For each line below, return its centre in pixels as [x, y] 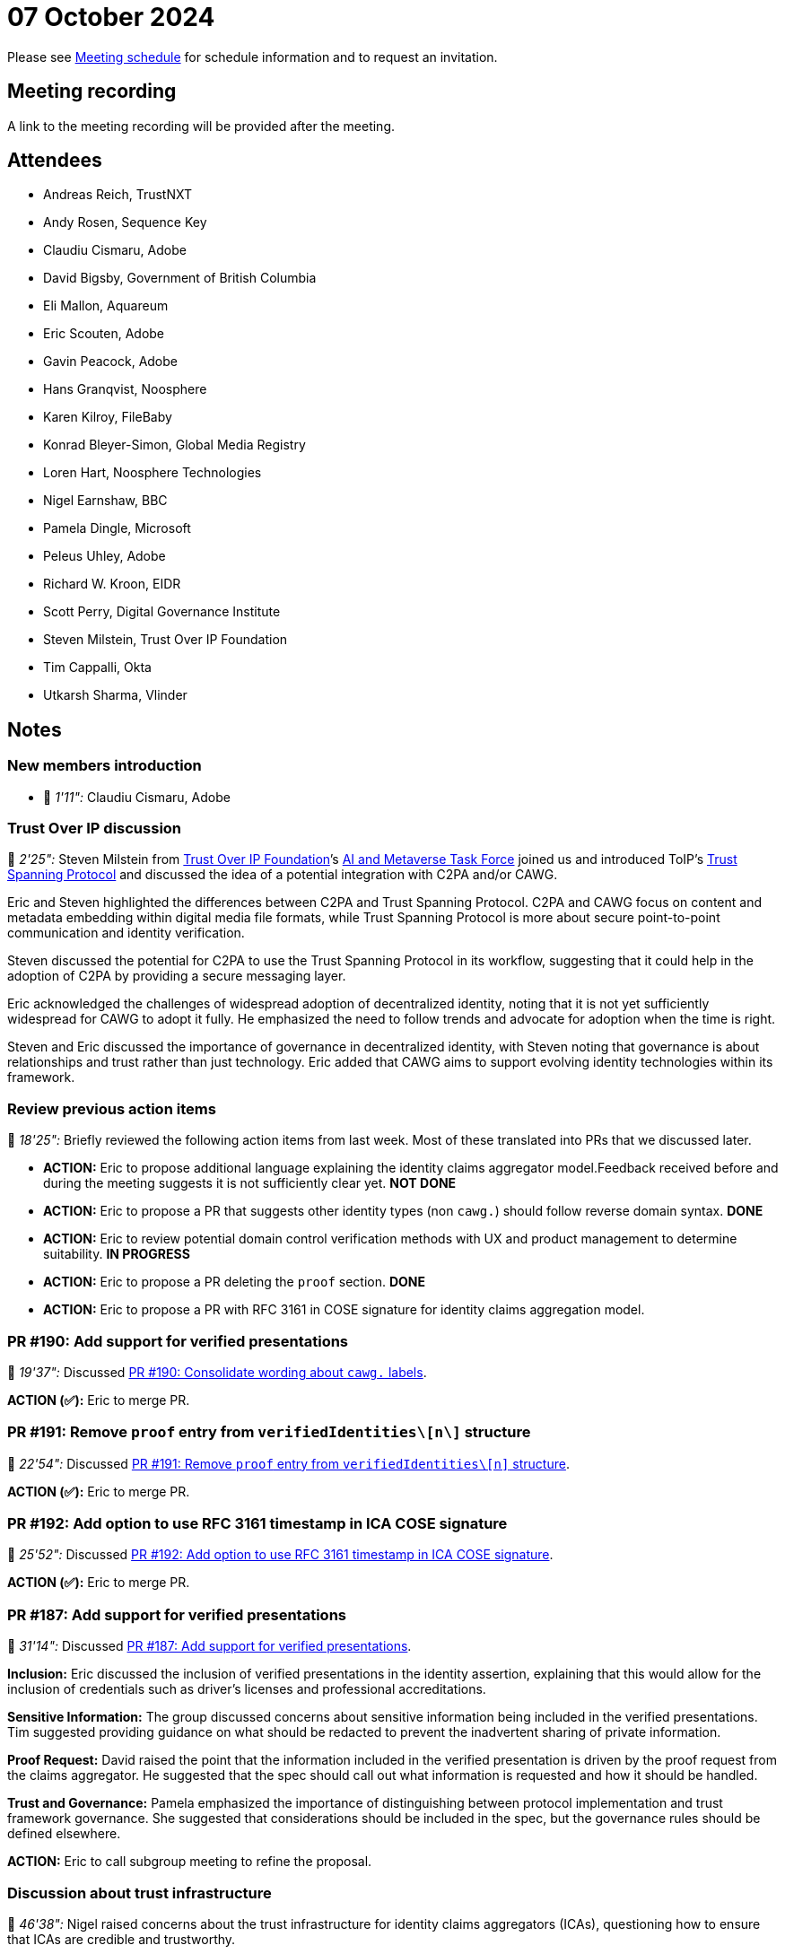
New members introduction [105, 766]
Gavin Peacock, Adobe [111, 362]
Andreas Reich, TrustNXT [118, 195]
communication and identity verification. [126, 933]
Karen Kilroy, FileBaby [108, 417]
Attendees [55, 161]
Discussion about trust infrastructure [140, 1893]
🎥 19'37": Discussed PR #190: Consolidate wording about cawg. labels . [217, 1372]
